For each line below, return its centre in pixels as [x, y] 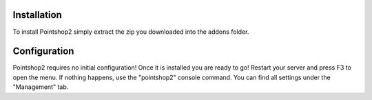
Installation [37, 15]
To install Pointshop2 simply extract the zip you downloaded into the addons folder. [131, 32]
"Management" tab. [41, 87]
